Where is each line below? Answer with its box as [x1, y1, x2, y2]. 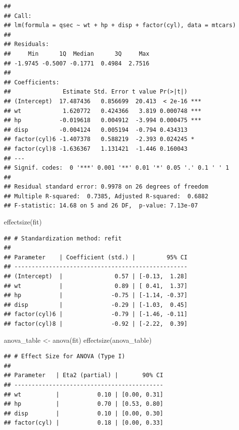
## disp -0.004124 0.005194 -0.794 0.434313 [4, 126, 188, 133]
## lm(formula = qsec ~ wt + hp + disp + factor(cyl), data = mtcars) [4, 22, 236, 29]
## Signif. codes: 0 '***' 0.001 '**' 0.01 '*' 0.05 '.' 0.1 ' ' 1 [4, 164, 229, 172]
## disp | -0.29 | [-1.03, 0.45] [4, 301, 188, 308]
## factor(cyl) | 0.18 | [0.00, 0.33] [4, 419, 164, 427]
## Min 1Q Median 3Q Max [4, 50, 149, 57]
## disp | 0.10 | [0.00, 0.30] [4, 410, 164, 417]
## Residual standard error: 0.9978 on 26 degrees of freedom [4, 183, 209, 191]
